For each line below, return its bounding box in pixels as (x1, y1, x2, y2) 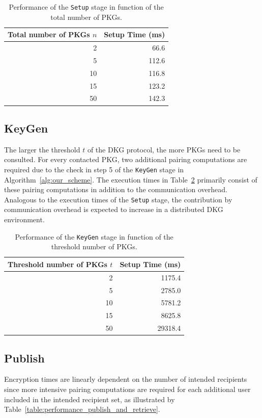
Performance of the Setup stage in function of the (9, 2, 164, 12)
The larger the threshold (4, 144, 80, 154)
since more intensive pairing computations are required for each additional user (4, 384, 251, 394)
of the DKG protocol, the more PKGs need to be (87, 144, 241, 154)
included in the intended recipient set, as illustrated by (4, 394, 175, 404)
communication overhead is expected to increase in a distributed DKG (4, 204, 223, 215)
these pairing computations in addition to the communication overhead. (4, 184, 227, 195)
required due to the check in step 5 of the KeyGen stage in (4, 164, 184, 174)
